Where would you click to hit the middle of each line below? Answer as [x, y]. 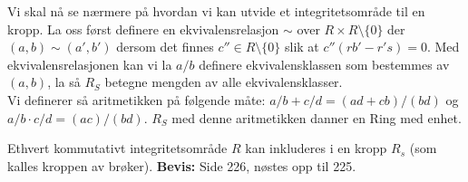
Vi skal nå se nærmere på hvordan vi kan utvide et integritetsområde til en [216, 11]
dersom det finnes [165, 47]
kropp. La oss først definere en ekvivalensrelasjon [143, 29]
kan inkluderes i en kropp [316, 148]
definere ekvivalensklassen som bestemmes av [324, 64]
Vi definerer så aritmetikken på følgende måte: [136, 99]
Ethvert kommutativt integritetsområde [117, 148]
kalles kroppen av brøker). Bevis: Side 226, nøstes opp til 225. [182, 165]
